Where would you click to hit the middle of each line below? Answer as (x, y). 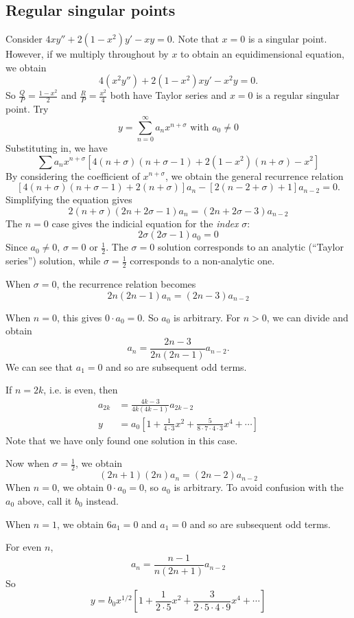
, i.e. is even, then (81, 390)
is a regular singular (298, 95)
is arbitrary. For (207, 317)
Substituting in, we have (57, 147)
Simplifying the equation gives (69, 199)
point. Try (27, 109)
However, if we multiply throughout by (87, 54)
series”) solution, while (53, 261)
